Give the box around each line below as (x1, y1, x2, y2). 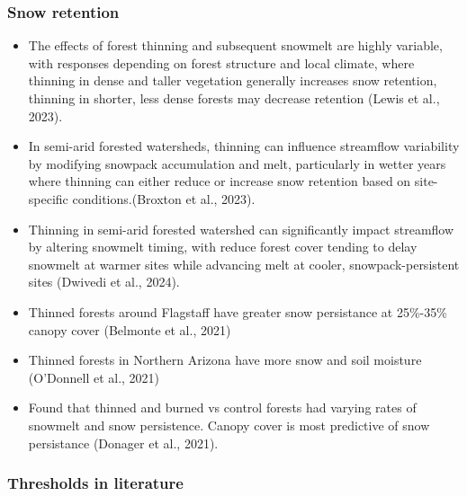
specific (28, 189, 68, 208)
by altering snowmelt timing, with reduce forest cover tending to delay (28, 237, 418, 256)
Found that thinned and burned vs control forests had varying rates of (28, 398, 417, 417)
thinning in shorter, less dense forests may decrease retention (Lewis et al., (28, 89, 440, 107)
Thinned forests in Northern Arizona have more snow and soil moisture (28, 350, 422, 369)
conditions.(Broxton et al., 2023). (72, 189, 256, 208)
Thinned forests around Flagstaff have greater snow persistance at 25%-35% (28, 302, 447, 321)
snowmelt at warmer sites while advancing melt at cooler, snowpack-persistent (28, 254, 460, 273)
